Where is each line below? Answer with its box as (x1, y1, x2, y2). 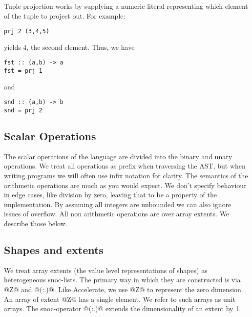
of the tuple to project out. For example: (4, 10, 126, 21)
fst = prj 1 (4, 67, 42, 75)
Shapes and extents (4, 242, 104, 257)
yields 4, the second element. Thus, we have (4, 42, 135, 52)
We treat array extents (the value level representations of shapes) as (4, 265, 208, 275)
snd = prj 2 (4, 107, 42, 114)
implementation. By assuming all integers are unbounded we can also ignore (4, 199, 231, 209)
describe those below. (4, 218, 67, 229)
